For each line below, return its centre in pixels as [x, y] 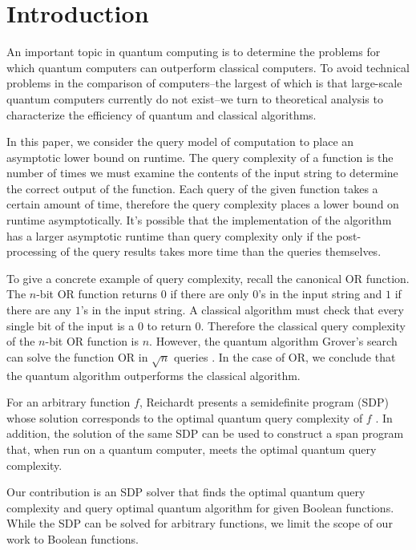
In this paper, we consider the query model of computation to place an [180, 142]
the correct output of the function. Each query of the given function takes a [192, 188]
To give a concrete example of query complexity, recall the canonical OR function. [208, 278]
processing [32, 251]
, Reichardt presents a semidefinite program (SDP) [264, 402]
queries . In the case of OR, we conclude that [285, 356]
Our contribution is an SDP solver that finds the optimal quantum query [186, 492]
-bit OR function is [92, 341]
